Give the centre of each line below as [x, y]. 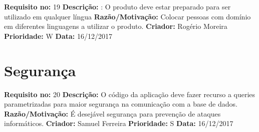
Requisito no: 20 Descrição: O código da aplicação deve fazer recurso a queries [130, 94]
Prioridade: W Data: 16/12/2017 [58, 36]
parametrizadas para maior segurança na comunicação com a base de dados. [121, 104]
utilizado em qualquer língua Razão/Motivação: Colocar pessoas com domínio [127, 16]
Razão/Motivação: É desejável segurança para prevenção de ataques [112, 113]
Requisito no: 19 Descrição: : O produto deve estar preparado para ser [117, 6]
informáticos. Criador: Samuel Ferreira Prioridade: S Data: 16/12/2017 [119, 123]
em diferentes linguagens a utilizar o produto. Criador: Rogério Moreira [116, 26]
